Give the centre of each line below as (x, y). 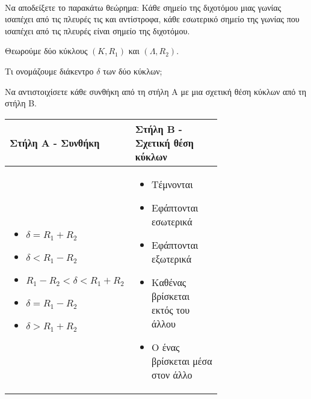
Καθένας (169, 282)
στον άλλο (172, 374)
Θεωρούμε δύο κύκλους (46, 51)
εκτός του (171, 309)
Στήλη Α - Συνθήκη (55, 142)
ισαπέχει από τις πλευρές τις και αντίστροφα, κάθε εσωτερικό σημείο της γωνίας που (152, 19)
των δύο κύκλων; (133, 71)
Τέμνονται (172, 184)
